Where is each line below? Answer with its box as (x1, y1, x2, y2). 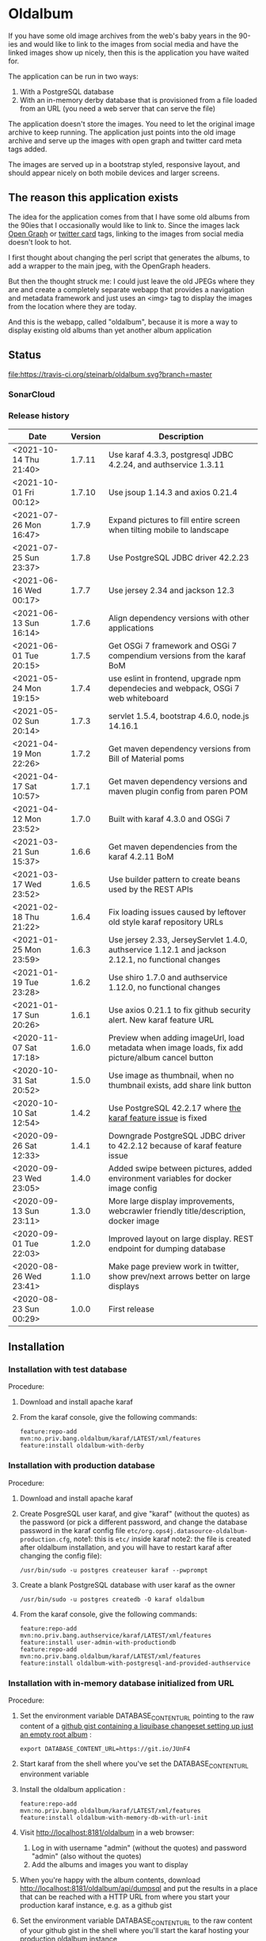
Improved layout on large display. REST (108, 1233, 254, 1244)
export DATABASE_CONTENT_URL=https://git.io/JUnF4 (19, 1745, 191, 1753)
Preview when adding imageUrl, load (108, 1032, 245, 1043)
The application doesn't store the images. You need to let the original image (8, 119, 256, 128)
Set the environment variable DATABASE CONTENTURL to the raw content (19, 1916, 253, 1927)
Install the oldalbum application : (19, 1784, 126, 1794)
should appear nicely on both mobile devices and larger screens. (8, 168, 220, 177)
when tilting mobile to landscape (108, 524, 230, 535)
